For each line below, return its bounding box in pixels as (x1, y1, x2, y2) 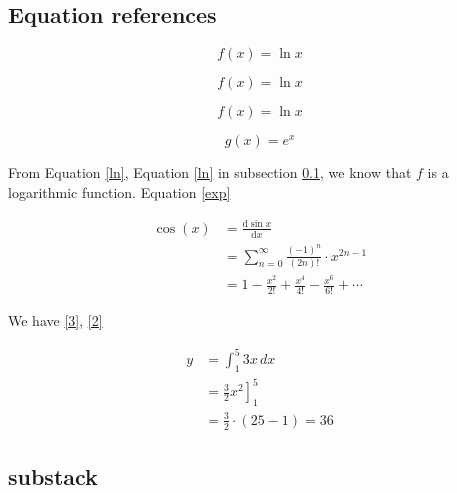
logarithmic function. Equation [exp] (8, 181, 231, 202)
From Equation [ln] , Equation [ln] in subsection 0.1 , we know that (8, 162, 412, 183)
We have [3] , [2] (8, 309, 103, 330)
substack (8, 460, 98, 491)
